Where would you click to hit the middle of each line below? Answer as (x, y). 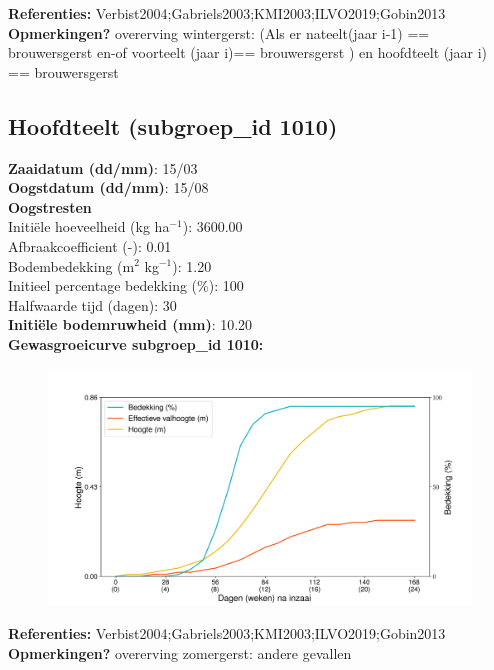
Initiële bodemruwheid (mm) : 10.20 (130, 324)
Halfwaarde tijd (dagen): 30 (92, 304)
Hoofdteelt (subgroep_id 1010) (173, 125)
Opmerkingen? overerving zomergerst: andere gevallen (180, 652)
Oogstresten (50, 206)
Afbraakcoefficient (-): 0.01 (90, 245)
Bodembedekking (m (71, 265)
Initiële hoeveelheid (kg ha (89, 226)
